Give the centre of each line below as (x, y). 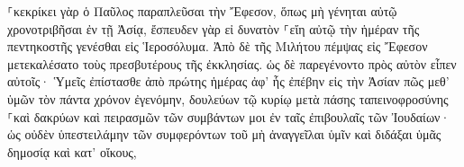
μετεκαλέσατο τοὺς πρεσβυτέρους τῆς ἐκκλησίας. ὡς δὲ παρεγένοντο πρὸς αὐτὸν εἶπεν (232, 63)
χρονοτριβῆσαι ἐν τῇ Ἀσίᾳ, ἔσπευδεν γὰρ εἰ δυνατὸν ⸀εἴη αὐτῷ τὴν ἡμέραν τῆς (214, 28)
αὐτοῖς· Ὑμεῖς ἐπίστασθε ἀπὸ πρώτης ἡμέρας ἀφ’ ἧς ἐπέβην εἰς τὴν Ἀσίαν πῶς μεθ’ (228, 81)
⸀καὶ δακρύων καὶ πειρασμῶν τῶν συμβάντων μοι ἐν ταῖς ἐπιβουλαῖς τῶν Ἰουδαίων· (229, 116)
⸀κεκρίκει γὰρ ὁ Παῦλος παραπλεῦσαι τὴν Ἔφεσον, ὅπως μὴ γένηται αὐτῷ (202, 11)
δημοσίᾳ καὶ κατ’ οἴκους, (72, 151)
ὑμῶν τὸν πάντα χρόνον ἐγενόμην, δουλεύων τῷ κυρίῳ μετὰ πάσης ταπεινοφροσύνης (228, 98)
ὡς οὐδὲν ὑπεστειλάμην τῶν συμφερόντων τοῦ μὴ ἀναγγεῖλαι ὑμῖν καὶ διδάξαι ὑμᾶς (224, 134)
